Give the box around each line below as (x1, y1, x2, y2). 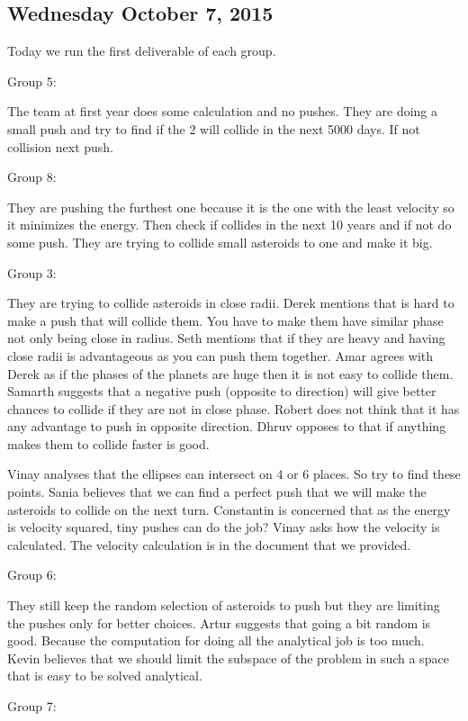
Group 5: (7, 71, 57, 90)
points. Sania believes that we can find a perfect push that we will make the (7, 482, 427, 501)
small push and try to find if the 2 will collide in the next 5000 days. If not (7, 119, 420, 138)
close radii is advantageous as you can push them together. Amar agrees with (7, 346, 434, 365)
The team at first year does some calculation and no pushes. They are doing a (7, 102, 438, 121)
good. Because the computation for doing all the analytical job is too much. (7, 631, 425, 650)
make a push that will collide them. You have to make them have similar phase (7, 311, 444, 329)
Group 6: (7, 565, 57, 584)
